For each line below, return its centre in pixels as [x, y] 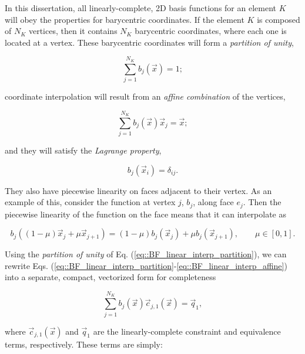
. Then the [262, 202]
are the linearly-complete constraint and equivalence [187, 331]
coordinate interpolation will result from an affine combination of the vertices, [145, 96]
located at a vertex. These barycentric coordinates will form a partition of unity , [149, 42]
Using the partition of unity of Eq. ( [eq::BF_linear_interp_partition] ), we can [146, 254]
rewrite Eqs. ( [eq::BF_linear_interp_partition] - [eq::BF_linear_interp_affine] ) [146, 265]
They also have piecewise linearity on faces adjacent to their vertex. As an [138, 190]
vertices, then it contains [73, 31]
